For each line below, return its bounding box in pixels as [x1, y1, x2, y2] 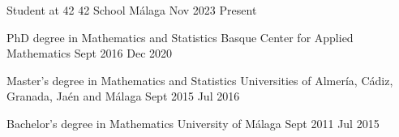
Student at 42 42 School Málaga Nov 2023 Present [6, 2, 257, 18]
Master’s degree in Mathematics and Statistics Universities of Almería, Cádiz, [6, 71, 393, 88]
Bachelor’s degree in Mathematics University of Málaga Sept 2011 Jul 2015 [6, 114, 380, 131]
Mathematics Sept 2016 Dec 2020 [6, 45, 173, 62]
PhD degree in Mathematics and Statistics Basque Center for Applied [6, 28, 354, 45]
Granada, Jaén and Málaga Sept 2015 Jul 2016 [6, 88, 240, 105]
